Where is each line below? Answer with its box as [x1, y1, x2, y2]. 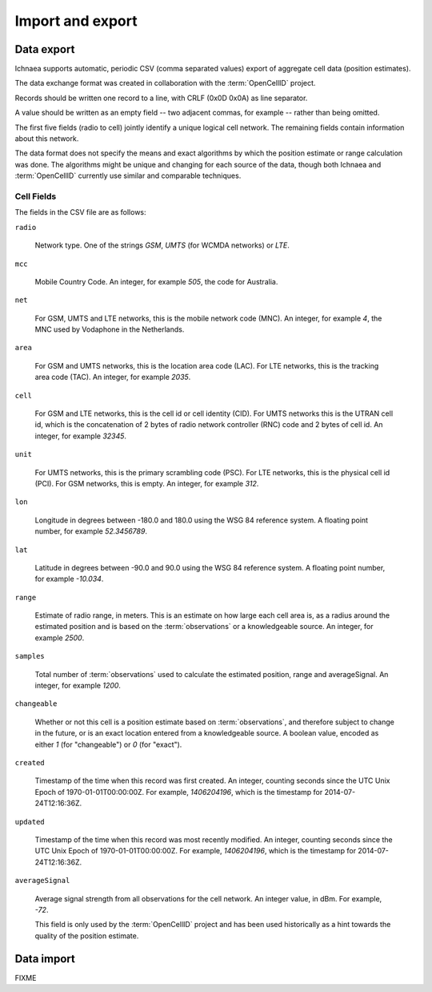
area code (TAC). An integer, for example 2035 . [34, 373, 191, 382]
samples [14, 651, 46, 661]
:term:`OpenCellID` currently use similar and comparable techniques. [14, 171, 242, 180]
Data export [14, 42, 75, 56]
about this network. [14, 134, 79, 143]
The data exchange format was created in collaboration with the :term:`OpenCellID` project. [14, 79, 316, 88]
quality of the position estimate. [34, 930, 139, 941]
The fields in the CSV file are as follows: [14, 208, 147, 217]
